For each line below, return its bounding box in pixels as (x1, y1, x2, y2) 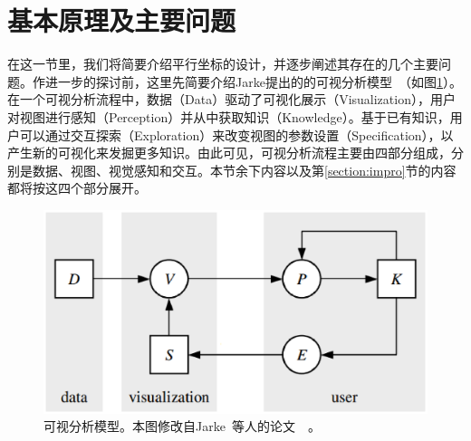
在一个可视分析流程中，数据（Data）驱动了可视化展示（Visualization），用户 (7, 90, 456, 109)
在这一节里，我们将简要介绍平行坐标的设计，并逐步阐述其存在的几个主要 (7, 54, 438, 73)
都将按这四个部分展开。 (7, 178, 147, 197)
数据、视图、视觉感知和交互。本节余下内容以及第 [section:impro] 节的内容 (32, 160, 457, 179)
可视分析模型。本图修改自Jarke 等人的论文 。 (43, 417, 321, 436)
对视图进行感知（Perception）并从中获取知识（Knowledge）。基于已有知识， (7, 107, 450, 126)
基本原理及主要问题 (7, 2, 236, 39)
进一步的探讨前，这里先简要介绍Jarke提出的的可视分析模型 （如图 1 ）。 (44, 72, 462, 91)
